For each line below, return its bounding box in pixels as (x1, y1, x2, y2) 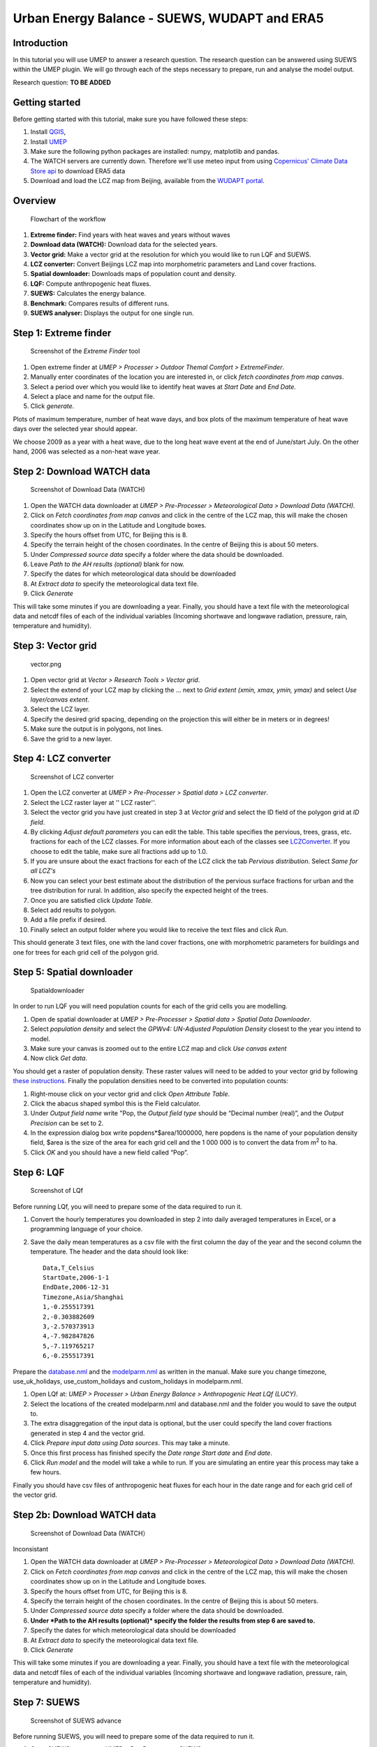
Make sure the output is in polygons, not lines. (30, 725, 163, 733)
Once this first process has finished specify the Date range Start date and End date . (30, 1449, 272, 1457)
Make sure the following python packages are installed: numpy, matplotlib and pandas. (30, 147, 280, 155)
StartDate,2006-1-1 (43, 1274, 110, 1282)
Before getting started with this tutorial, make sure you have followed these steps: (13, 115, 248, 123)
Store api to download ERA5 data (30, 166, 126, 175)
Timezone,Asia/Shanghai (43, 1293, 124, 1301)
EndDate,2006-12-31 (43, 1283, 110, 1291)
